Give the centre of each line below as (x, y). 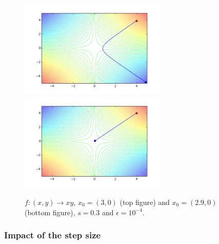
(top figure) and (145, 202)
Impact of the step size (53, 235)
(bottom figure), (50, 212)
